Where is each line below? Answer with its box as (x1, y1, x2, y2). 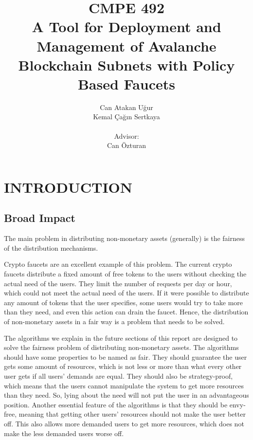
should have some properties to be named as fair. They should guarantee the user (4, 351, 247, 362)
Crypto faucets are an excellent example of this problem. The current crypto (4, 259, 232, 269)
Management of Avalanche (36, 36, 217, 55)
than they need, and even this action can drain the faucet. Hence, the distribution (4, 307, 249, 317)
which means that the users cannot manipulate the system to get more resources (4, 380, 244, 390)
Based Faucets (77, 73, 176, 93)
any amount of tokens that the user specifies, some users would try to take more (4, 297, 243, 307)
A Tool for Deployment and (32, 17, 221, 37)
